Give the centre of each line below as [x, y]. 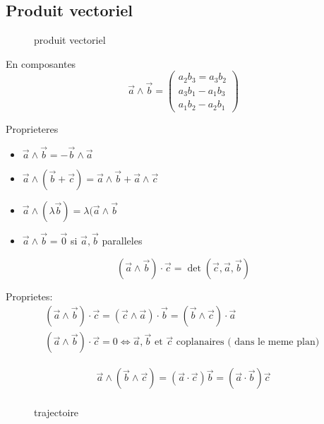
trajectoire [56, 412]
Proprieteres [32, 128]
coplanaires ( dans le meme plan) [248, 342]
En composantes [41, 63]
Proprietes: [29, 296]
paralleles [122, 240]
